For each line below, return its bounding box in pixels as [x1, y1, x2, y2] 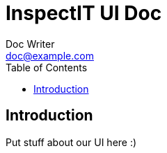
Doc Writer [6, 37, 55, 50]
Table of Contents [6, 61, 88, 73]
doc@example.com [6, 49, 94, 62]
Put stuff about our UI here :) [6, 136, 137, 148]
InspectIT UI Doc [6, 1, 162, 25]
